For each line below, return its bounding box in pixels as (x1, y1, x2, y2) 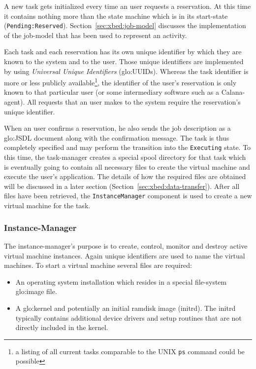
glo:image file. (15, 286, 57, 296)
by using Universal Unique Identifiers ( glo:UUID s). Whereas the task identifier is (4, 66, 249, 76)
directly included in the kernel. (15, 322, 108, 332)
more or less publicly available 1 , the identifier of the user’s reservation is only (4, 76, 237, 87)
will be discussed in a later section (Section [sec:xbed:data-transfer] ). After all (4, 181, 240, 191)
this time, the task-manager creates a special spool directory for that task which (4, 152, 246, 162)
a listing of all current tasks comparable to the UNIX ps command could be (15, 346, 245, 356)
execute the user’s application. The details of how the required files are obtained (4, 171, 246, 182)
